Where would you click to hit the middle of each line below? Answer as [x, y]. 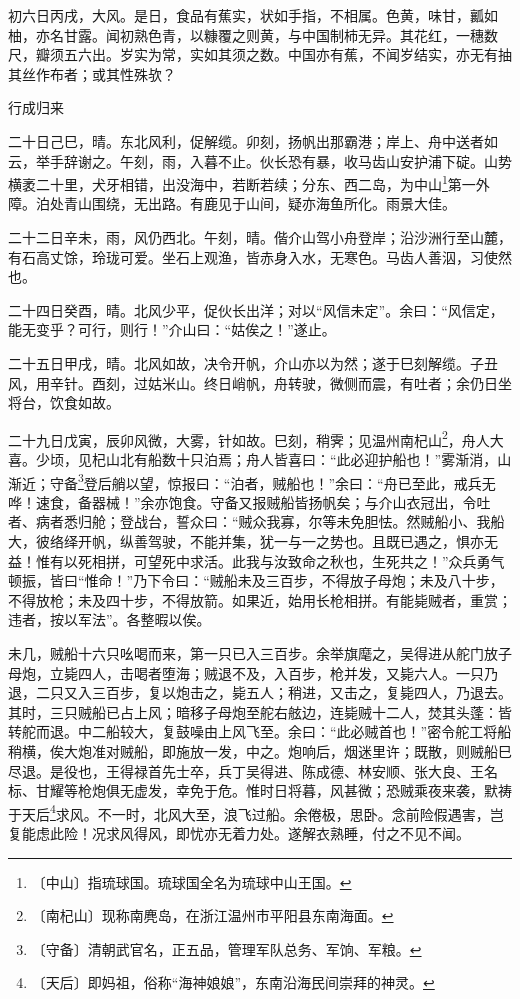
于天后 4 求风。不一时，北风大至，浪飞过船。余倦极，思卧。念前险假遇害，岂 [256, 812]
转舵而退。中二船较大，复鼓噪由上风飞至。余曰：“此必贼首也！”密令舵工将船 [260, 731]
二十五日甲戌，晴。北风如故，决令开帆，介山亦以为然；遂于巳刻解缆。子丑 [253, 362]
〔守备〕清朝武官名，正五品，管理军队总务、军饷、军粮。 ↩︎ [226, 948]
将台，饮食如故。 [64, 402]
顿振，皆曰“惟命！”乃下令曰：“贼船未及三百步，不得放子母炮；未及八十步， [256, 580]
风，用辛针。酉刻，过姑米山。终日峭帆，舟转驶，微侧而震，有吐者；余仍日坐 [260, 382]
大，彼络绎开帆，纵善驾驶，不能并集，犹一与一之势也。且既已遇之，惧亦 [246, 541]
